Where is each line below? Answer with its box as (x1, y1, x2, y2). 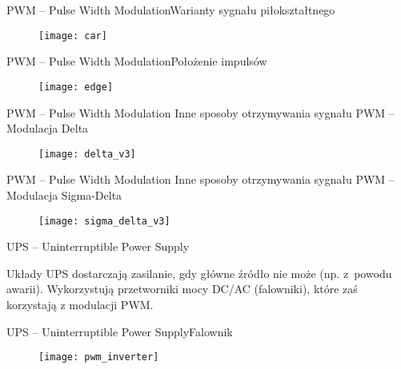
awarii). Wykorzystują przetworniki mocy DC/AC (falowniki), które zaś (6, 280, 358, 297)
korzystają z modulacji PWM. (6, 296, 154, 312)
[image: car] (38, 30, 107, 42)
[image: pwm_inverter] (38, 351, 159, 363)
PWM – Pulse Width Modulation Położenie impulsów (6, 53, 267, 69)
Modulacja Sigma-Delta (6, 186, 122, 203)
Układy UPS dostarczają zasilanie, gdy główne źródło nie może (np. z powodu (6, 264, 392, 281)
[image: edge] (38, 81, 114, 93)
